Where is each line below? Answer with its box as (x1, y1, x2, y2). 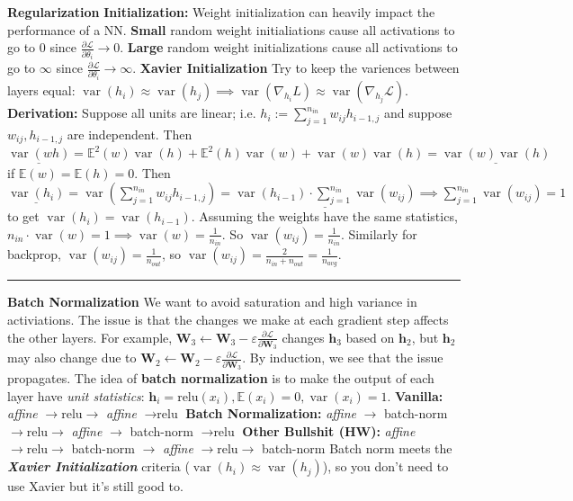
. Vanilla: (387, 386, 443, 405)
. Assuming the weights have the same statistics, (191, 207, 458, 226)
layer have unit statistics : (7, 386, 145, 405)
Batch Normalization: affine (185, 404, 356, 423)
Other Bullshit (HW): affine (242, 421, 416, 440)
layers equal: (7, 81, 76, 100)
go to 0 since (7, 38, 77, 57)
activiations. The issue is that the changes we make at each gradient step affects (7, 310, 449, 329)
